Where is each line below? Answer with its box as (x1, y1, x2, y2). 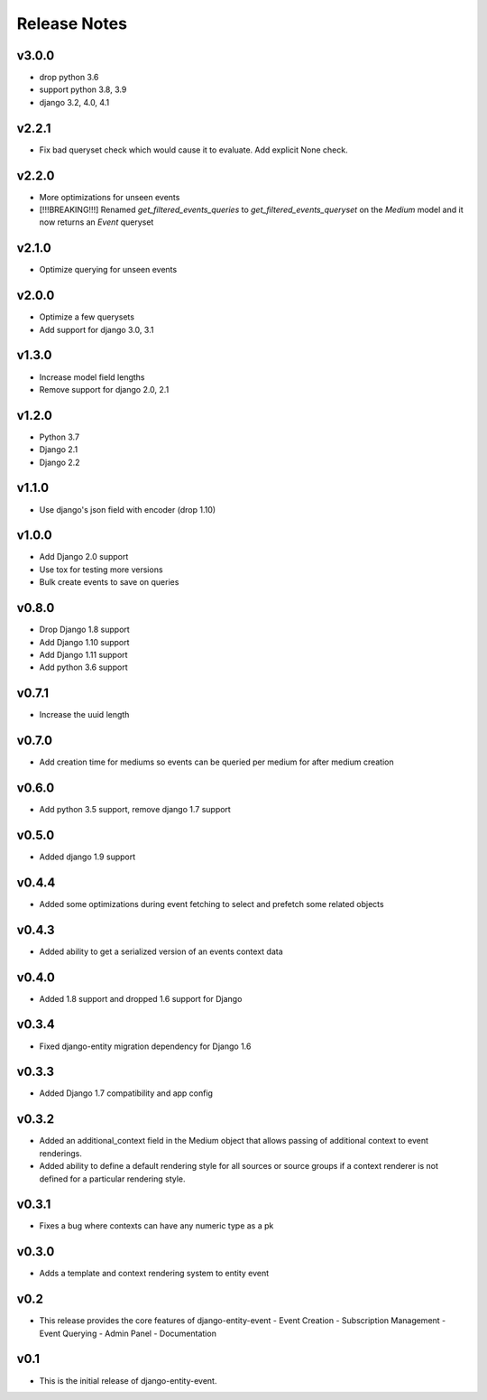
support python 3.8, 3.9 (39, 84, 127, 95)
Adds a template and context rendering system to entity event (39, 1268, 270, 1279)
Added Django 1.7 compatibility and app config (39, 1088, 214, 1099)
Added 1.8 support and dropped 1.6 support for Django (39, 993, 243, 1004)
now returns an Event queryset (39, 217, 154, 227)
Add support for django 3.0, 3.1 (39, 324, 154, 335)
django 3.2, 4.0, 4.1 (39, 97, 110, 107)
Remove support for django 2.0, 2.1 (39, 384, 170, 394)
